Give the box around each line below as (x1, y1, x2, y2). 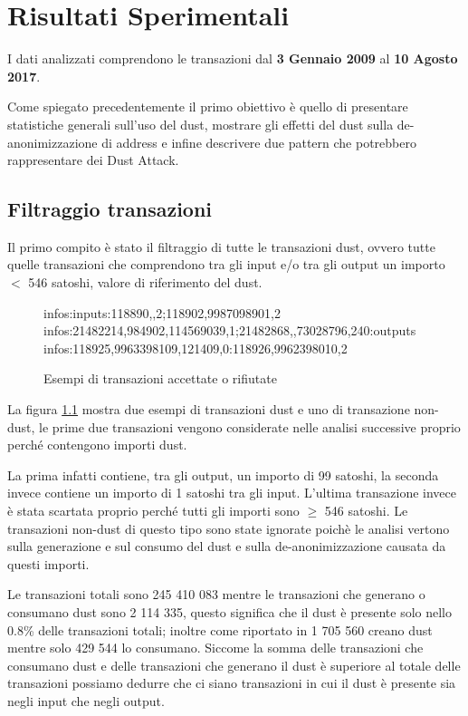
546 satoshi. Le (324, 501, 408, 520)
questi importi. (7, 554, 90, 573)
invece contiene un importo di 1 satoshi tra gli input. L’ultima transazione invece (7, 483, 456, 502)
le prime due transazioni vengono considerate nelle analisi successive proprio (39, 417, 461, 436)
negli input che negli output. (7, 691, 165, 710)
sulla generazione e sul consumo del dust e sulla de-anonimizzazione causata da (7, 537, 446, 556)
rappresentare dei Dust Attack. (7, 150, 179, 169)
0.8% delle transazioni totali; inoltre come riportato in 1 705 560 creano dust (7, 620, 433, 639)
